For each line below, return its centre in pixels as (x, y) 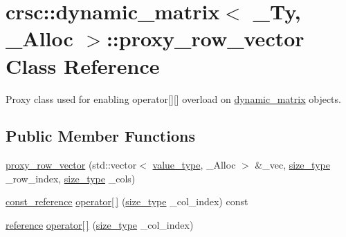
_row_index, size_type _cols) (71, 178)
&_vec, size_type (292, 165)
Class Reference (83, 65)
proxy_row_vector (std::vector (71, 165)
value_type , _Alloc (194, 165)
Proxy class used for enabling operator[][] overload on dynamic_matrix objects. (173, 98)
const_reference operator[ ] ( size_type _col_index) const (127, 201)
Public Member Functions (100, 136)
